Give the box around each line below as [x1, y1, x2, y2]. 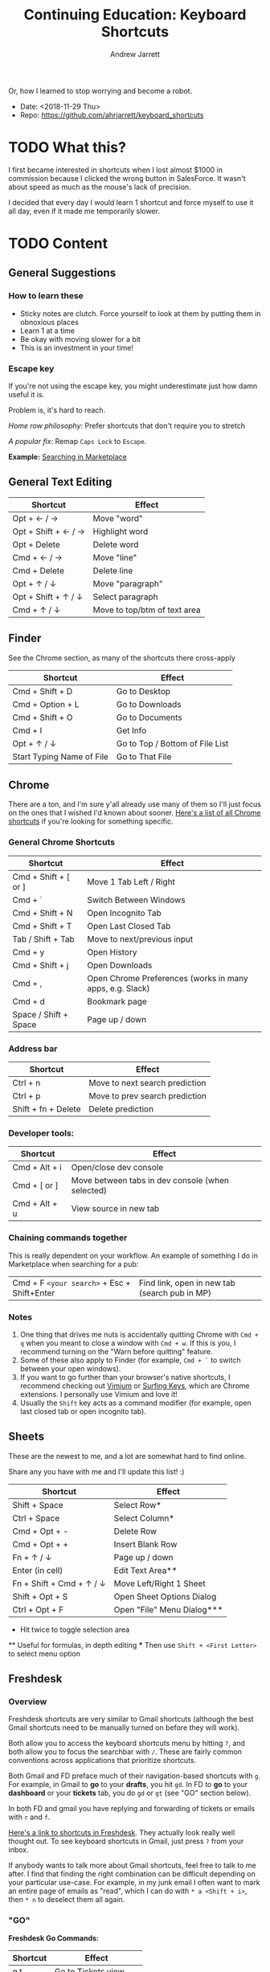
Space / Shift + [12, 1009, 68, 1020]
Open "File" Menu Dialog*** [113, 1604, 223, 1615]
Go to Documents [116, 712, 182, 723]
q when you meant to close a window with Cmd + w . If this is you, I [19, 1337, 236, 1348]
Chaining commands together [8, 1232, 128, 1243]
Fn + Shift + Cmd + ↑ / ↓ [12, 1578, 107, 1589]
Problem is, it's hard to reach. [8, 405, 106, 415]
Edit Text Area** [113, 1564, 178, 1576]
